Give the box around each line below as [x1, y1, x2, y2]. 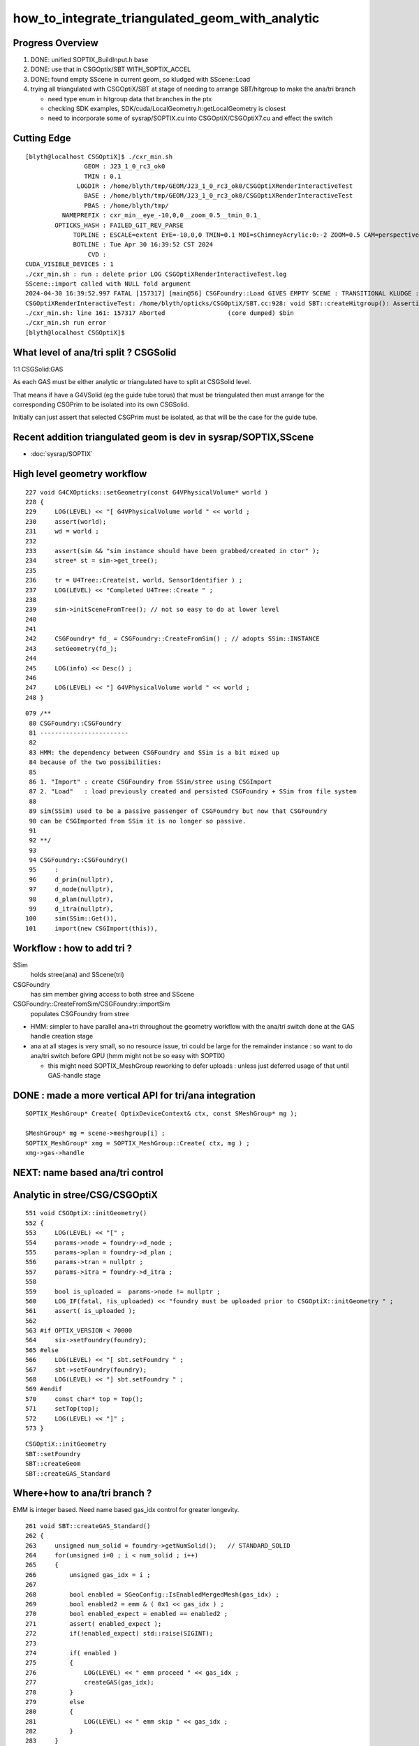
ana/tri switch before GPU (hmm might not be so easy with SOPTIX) [30, 1052, 226, 1060]
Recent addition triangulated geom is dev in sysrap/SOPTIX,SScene [13, 432, 314, 443]
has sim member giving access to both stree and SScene [30, 990, 195, 998]
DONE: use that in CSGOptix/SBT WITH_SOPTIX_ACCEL [30, 65, 191, 73]
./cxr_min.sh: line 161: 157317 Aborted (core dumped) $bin [25, 309, 295, 317]
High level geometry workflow [13, 468, 147, 480]
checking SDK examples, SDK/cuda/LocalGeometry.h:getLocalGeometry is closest [47, 105, 286, 113]
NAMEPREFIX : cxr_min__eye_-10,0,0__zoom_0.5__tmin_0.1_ [61, 212, 261, 219]
